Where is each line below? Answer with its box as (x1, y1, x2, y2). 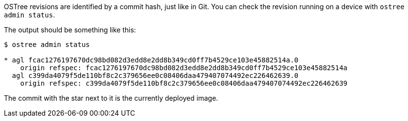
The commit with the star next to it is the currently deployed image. (4, 94, 218, 102)
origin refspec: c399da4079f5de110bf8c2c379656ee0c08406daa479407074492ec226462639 (20, 79, 348, 87)
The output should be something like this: (4, 26, 136, 34)
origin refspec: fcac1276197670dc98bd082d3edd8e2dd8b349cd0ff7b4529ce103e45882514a (20, 64, 348, 72)
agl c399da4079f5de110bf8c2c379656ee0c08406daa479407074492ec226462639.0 (12, 72, 298, 79)
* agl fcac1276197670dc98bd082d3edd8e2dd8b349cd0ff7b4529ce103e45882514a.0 (4, 56, 298, 64)
